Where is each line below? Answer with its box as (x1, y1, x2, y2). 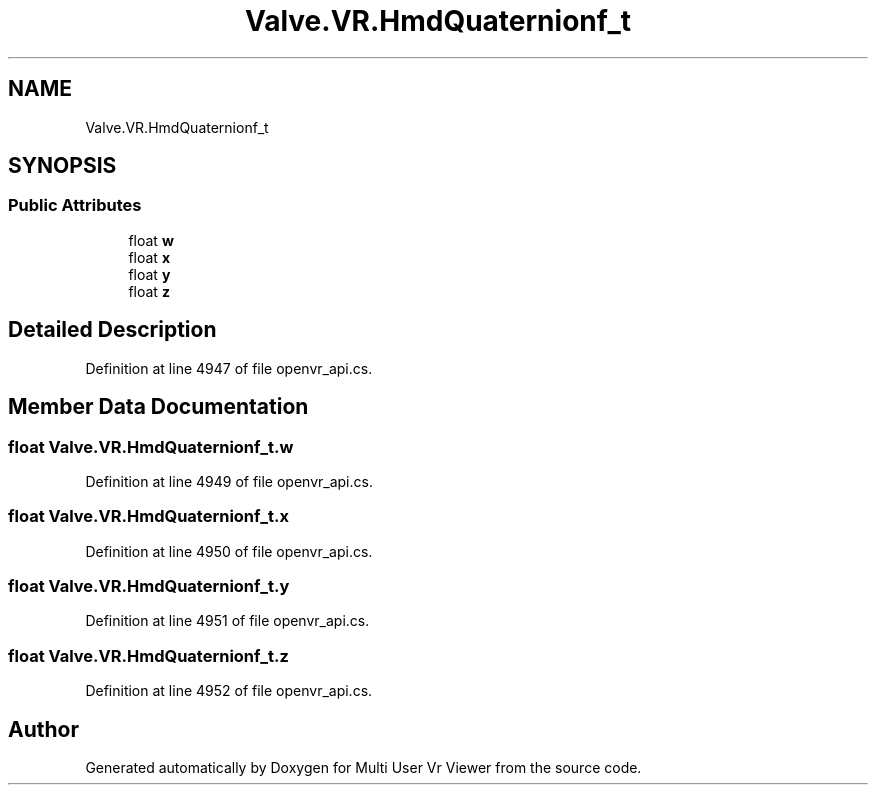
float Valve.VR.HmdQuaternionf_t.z (8, 645, 289, 666)
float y (128, 265, 171, 283)
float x (128, 248, 170, 266)
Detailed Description (8, 317, 217, 343)
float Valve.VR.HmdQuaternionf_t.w (8, 436, 294, 457)
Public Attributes (8, 195, 142, 216)
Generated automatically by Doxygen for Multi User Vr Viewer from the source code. (85, 758, 642, 776)
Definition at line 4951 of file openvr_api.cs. (85, 612, 370, 630)
